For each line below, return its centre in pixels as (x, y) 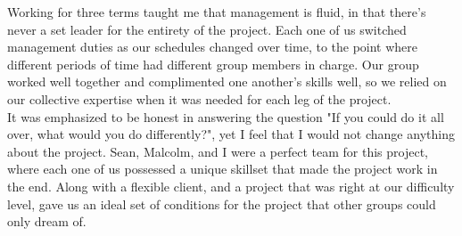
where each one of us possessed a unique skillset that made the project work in (223, 169)
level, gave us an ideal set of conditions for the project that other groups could (222, 203)
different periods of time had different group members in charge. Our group (213, 64)
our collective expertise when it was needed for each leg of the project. (199, 98)
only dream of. (47, 221)
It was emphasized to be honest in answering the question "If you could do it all (226, 116)
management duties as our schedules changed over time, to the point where (213, 47)
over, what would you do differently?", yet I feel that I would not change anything (231, 134)
